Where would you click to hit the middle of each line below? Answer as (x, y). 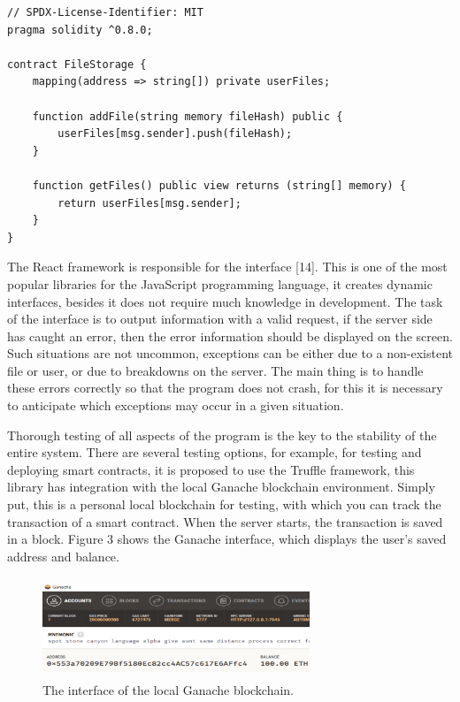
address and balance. (63, 556)
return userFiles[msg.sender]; (149, 203)
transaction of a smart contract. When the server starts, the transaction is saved (225, 521)
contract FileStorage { (77, 64)
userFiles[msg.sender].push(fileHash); (175, 134)
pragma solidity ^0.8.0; (80, 30)
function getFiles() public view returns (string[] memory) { (219, 185)
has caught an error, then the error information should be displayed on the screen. (230, 336)
